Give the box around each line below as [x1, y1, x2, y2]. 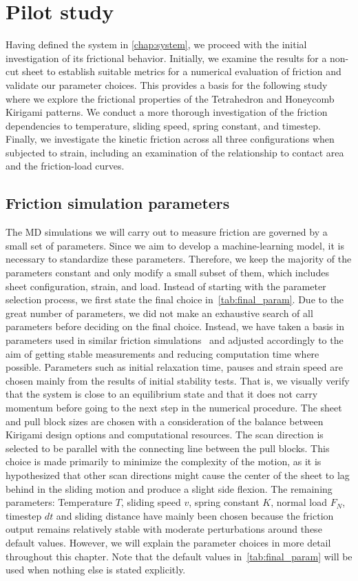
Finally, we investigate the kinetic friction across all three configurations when [6, 132, 335, 146]
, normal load [271, 495, 327, 509]
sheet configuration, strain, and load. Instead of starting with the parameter [6, 278, 326, 293]
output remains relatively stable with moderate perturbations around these [6, 522, 322, 536]
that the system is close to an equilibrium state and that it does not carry [6, 387, 318, 401]
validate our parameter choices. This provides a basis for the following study [6, 77, 328, 92]
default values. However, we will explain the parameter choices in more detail [6, 535, 331, 549]
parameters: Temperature [6, 495, 113, 509]
